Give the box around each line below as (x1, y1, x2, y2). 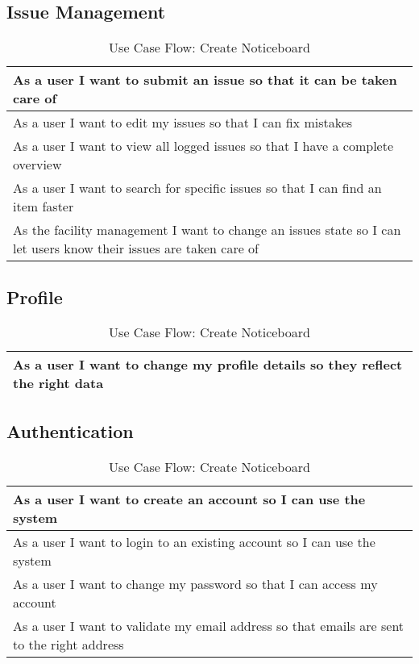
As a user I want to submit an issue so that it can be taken (13, 70, 397, 90)
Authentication (6, 418, 134, 443)
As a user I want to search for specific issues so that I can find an (13, 178, 382, 198)
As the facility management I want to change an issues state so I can (13, 220, 401, 240)
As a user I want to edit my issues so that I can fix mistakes (13, 113, 353, 132)
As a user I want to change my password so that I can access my (13, 574, 378, 593)
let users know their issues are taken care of (13, 239, 259, 258)
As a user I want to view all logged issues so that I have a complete (13, 136, 394, 156)
